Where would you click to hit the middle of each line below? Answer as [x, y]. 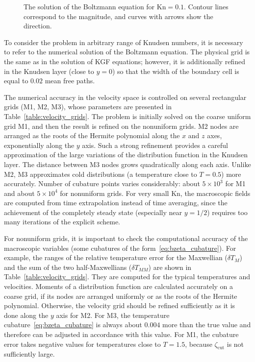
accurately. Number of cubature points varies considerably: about [102, 183]
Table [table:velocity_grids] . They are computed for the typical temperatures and [127, 277]
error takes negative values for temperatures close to [82, 344]
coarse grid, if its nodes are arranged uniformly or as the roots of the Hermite [121, 296]
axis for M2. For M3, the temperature [113, 315]
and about [19, 193]
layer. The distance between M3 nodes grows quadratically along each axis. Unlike [127, 164]
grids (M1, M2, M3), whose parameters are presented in [88, 107]
